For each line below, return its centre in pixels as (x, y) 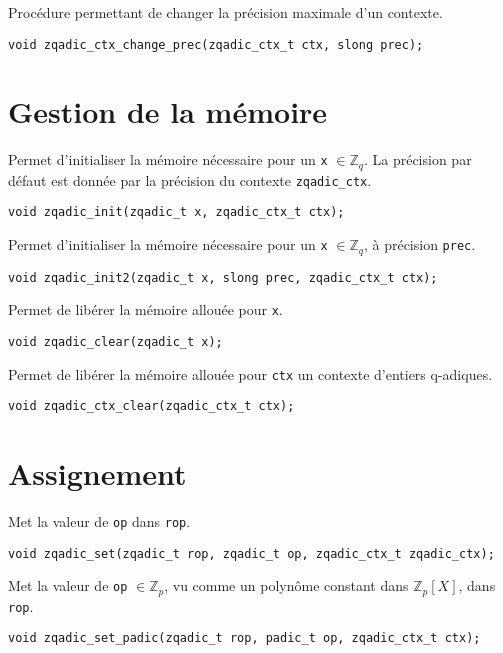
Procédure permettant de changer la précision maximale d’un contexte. (225, 12)
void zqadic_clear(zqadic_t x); (115, 341)
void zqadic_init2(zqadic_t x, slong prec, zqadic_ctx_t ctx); (223, 277)
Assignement (97, 473)
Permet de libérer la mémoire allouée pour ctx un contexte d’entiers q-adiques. (250, 373)
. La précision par (417, 159)
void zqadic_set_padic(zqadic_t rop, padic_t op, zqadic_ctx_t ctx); (244, 638)
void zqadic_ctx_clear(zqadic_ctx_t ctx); (151, 406)
